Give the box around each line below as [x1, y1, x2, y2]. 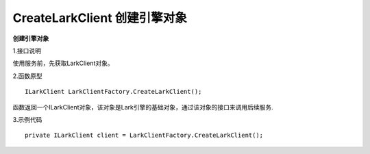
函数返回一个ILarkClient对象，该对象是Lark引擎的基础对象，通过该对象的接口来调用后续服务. [12, 103, 273, 111]
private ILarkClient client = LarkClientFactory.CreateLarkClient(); [25, 131, 264, 140]
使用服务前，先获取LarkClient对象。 [12, 59, 114, 68]
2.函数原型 [12, 72, 42, 80]
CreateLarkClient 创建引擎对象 [12, 10, 188, 25]
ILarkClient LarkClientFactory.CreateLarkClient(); [25, 88, 202, 96]
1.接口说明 [12, 47, 41, 55]
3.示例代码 [12, 115, 42, 123]
